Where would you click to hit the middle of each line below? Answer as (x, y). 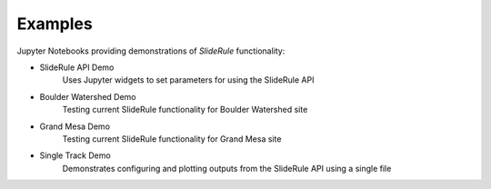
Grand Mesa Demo (75, 126)
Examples (55, 24)
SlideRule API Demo (77, 67)
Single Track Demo (75, 155)
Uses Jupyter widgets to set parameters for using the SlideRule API (188, 80)
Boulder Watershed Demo (88, 96)
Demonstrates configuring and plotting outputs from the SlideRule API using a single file (227, 168)
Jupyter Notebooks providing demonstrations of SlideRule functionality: (151, 51)
